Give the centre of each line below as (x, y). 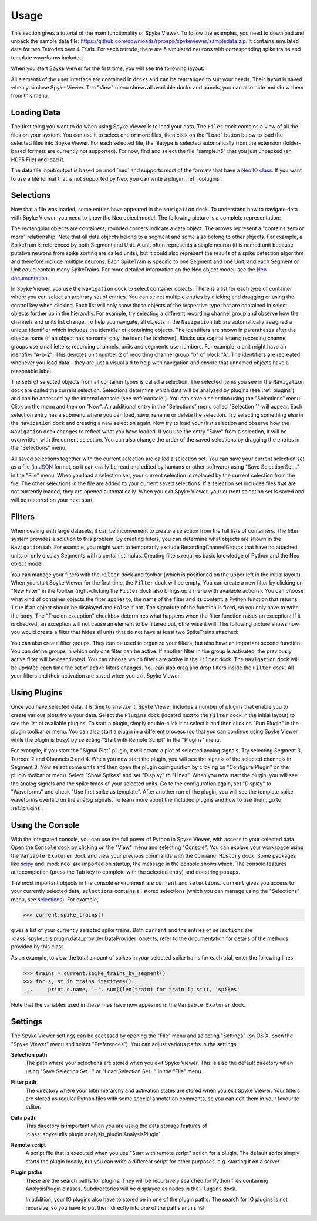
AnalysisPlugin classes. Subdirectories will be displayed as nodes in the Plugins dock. (131, 1189)
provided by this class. (38, 947)
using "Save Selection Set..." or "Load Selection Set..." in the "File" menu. (114, 1071)
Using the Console (45, 825)
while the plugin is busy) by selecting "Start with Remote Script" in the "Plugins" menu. (116, 739)
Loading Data (36, 113)
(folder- (292, 143)
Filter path (24, 1082)
